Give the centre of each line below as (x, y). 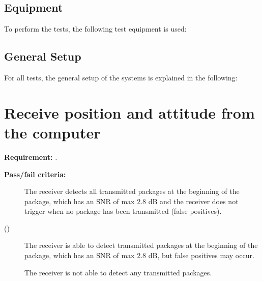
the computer (52, 132)
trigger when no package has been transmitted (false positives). (123, 211)
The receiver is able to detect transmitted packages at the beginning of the (141, 245)
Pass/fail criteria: (35, 174)
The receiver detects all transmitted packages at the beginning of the (132, 191)
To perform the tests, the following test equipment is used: (95, 29)
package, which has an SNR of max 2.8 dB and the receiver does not (132, 201)
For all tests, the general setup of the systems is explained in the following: (121, 77)
